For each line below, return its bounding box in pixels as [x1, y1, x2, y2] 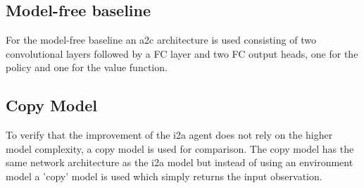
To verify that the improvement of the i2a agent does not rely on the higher [6, 127, 333, 142]
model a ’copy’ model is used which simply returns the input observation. [6, 168, 322, 183]
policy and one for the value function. [6, 60, 168, 75]
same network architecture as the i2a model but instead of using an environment [6, 155, 353, 170]
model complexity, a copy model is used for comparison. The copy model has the [6, 141, 354, 156]
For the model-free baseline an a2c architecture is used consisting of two [6, 32, 316, 47]
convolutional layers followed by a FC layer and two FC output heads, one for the [6, 46, 358, 61]
